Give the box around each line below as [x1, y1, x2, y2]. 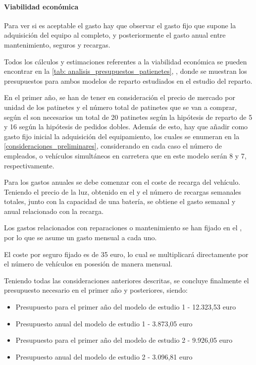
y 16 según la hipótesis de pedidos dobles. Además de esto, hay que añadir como [4, 121, 248, 132]
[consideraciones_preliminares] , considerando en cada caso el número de [4, 141, 222, 151]
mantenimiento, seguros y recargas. [4, 39, 110, 50]
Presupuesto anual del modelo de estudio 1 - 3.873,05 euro [15, 318, 193, 328]
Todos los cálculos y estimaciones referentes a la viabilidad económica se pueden [4, 56, 247, 66]
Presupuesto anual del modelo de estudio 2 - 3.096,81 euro [15, 351, 193, 362]
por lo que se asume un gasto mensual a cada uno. [4, 232, 157, 243]
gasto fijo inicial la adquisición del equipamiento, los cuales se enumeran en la [4, 131, 240, 141]
